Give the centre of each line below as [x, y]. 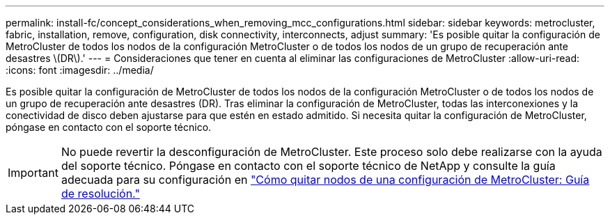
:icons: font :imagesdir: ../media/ [80, 70]
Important [33, 173]
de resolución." [100, 194]
